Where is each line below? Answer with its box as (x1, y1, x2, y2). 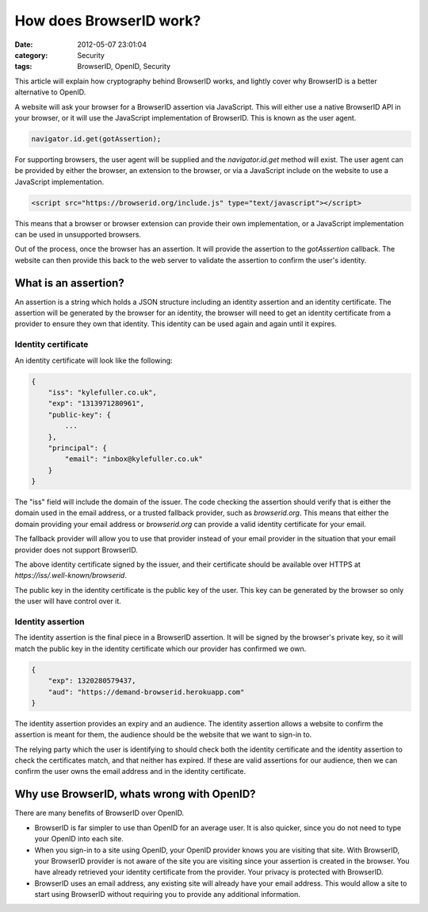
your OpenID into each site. (34, 834, 124, 844)
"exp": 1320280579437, (48, 676, 136, 686)
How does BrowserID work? (14, 12, 201, 29)
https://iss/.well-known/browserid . (14, 571, 127, 580)
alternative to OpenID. (14, 87, 86, 97)
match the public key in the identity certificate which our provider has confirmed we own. (14, 644, 307, 653)
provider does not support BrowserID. (14, 545, 138, 555)
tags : (14, 62, 32, 71)
